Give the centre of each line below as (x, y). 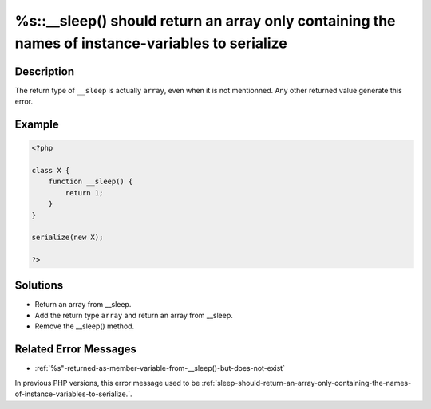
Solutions (39, 285)
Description (45, 71)
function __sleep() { (91, 182)
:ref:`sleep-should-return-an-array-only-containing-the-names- (306, 383)
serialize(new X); (67, 238)
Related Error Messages (76, 350)
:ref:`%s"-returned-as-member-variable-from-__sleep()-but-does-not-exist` (160, 368)
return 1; (84, 193)
